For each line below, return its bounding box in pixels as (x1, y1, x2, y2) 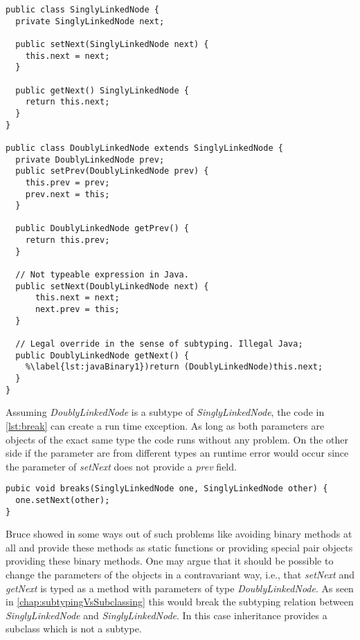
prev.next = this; (25, 189, 110, 199)
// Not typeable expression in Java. (15, 270, 189, 280)
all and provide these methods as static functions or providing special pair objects (6, 540, 353, 554)
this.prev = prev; (25, 177, 110, 188)
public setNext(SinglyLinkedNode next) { (15, 39, 209, 49)
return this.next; (25, 97, 110, 107)
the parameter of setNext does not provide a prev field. (6, 459, 237, 473)
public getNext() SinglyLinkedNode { (15, 85, 189, 95)
